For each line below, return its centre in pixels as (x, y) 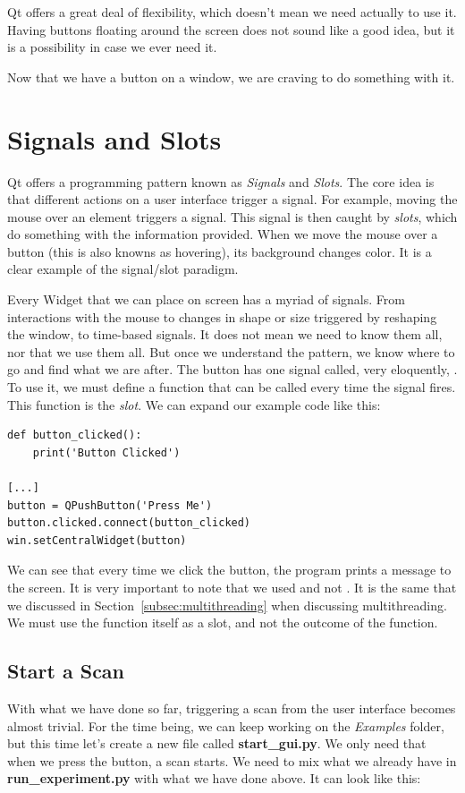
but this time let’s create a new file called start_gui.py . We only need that (217, 743)
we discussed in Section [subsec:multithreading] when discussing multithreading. (227, 605)
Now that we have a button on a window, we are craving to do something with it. (231, 77)
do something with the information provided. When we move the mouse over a (223, 234)
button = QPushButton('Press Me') (110, 505)
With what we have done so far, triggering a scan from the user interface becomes (232, 708)
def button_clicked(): (75, 435)
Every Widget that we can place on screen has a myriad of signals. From (206, 299)
